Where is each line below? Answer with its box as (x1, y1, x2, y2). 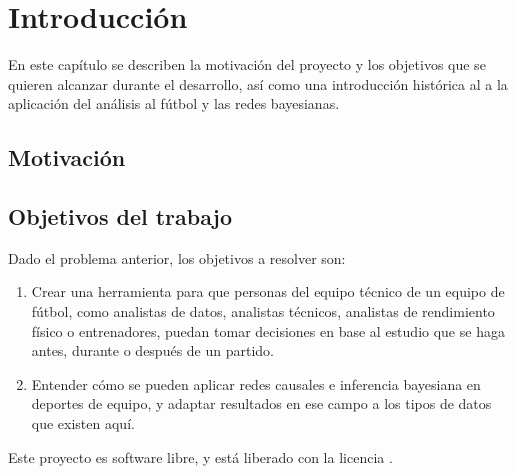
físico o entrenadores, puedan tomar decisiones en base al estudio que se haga (31, 320, 505, 341)
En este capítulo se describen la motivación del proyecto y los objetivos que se (8, 54, 486, 75)
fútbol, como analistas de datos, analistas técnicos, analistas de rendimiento (31, 301, 495, 322)
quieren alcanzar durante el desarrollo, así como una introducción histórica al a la (8, 73, 508, 94)
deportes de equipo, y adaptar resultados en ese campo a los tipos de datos (31, 393, 492, 414)
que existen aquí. (31, 413, 135, 434)
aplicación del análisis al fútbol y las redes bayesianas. (8, 93, 340, 114)
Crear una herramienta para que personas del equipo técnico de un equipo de (31, 281, 505, 302)
